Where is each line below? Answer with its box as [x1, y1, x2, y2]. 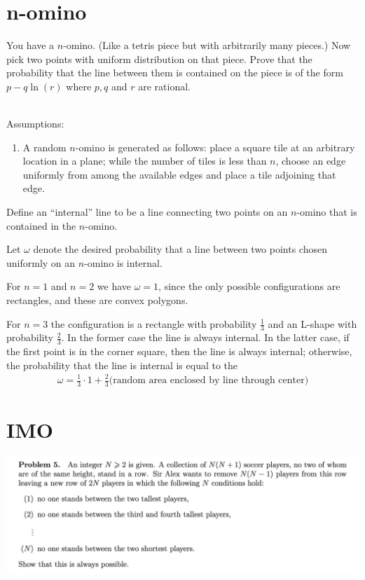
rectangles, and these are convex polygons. [6, 293, 188, 308]
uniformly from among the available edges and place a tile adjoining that [22, 167, 336, 181]
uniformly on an [6, 255, 76, 270]
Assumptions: [6, 116, 64, 131]
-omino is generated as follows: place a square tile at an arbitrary [75, 139, 355, 154]
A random [22, 139, 67, 154]
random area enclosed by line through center [113, 375, 305, 385]
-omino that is [296, 205, 357, 219]
